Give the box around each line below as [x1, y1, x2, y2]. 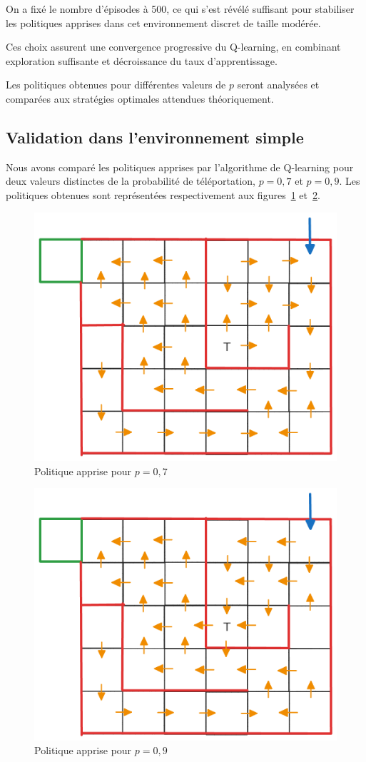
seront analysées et [237, 77, 320, 92]
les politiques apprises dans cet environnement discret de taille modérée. [6, 15, 321, 30]
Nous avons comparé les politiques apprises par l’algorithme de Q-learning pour [6, 159, 354, 174]
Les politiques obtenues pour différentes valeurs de [6, 77, 226, 92]
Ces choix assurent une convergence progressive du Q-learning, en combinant [6, 39, 341, 54]
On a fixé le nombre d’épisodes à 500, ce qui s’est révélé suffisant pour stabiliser [6, 1, 355, 16]
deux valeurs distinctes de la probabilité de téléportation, [6, 173, 255, 188]
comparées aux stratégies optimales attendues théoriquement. [6, 91, 274, 106]
